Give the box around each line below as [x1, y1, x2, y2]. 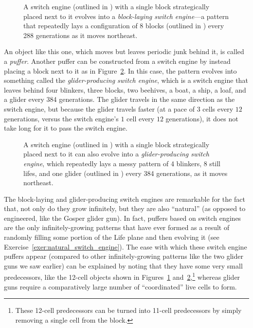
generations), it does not [165, 113, 238, 123]
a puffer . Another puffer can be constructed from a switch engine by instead [4, 56, 231, 66]
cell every [126, 113, 155, 123]
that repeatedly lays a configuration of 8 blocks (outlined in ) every [23, 20, 224, 31]
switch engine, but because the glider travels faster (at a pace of [4, 103, 195, 114]
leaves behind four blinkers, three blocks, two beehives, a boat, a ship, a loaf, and [4, 84, 246, 95]
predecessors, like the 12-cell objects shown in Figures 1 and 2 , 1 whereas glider [4, 270, 240, 282]
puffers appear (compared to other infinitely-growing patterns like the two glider [4, 251, 243, 261]
